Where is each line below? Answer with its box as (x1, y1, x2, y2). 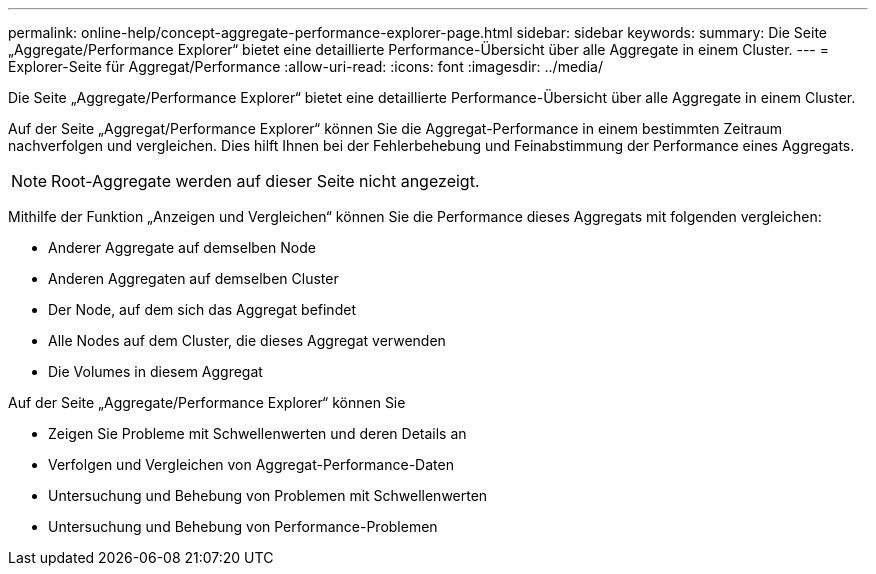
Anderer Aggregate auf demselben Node (48, 239, 316, 256)
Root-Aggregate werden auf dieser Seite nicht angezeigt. (51, 171, 480, 191)
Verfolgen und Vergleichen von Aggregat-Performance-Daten (48, 456, 454, 473)
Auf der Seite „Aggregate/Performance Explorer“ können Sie (8, 394, 406, 411)
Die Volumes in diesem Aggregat (48, 363, 263, 380)
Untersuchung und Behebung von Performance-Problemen (48, 518, 438, 535)
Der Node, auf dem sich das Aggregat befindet (48, 301, 356, 318)
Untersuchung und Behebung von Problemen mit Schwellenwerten (48, 487, 488, 504)
